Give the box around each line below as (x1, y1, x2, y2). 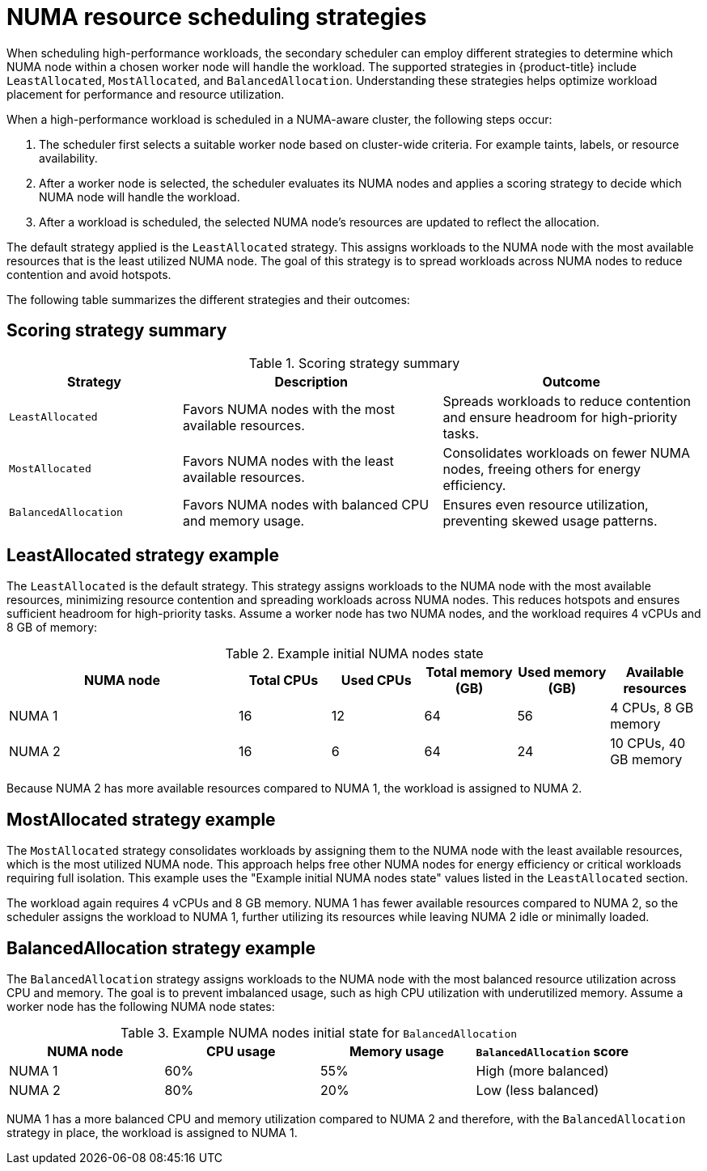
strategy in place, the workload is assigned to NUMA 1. (6, 1126, 298, 1140)
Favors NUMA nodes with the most (183, 400, 396, 417)
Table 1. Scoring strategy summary (248, 354, 460, 371)
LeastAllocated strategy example (6, 545, 279, 566)
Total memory (425, 664, 513, 681)
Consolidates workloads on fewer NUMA (442, 444, 691, 461)
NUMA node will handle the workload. (39, 189, 240, 204)
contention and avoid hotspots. (6, 267, 171, 281)
